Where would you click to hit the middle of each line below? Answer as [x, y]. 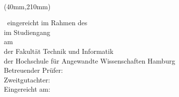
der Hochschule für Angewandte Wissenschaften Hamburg [89, 60]
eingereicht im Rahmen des [47, 23]
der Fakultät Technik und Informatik [59, 51]
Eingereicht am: [27, 89]
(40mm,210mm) [27, 6]
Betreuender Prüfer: [33, 70]
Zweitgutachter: [27, 79]
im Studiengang [27, 32]
